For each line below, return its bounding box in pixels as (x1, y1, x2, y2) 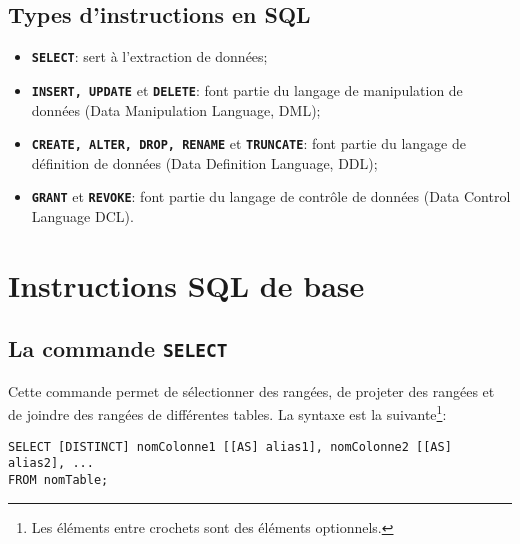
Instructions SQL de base (8, 264, 365, 305)
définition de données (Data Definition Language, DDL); (31, 152, 378, 173)
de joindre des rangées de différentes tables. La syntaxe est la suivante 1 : (8, 401, 447, 425)
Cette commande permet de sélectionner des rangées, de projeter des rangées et (8, 380, 495, 401)
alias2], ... (8, 456, 94, 471)
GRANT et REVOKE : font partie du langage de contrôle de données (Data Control (31, 186, 511, 207)
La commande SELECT (8, 333, 228, 364)
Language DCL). (31, 206, 134, 227)
